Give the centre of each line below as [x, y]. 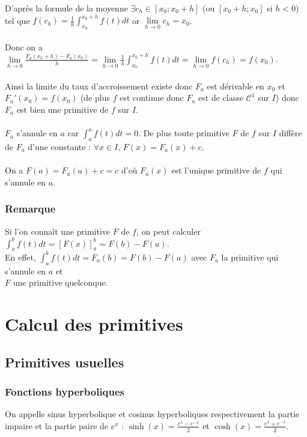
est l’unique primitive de [216, 170]
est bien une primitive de [62, 109]
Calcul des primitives [94, 324]
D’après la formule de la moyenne [66, 8]
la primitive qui [250, 257]
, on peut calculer [168, 231]
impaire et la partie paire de [57, 425]
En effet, [20, 257]
